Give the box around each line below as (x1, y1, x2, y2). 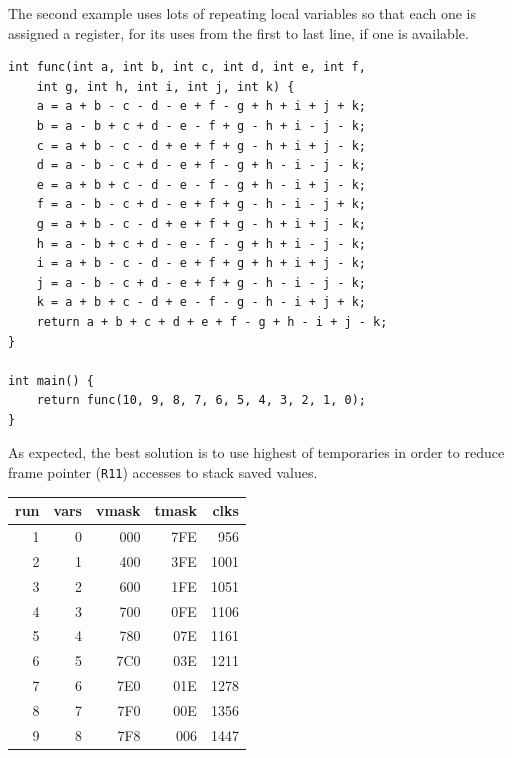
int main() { (8, 373, 94, 388)
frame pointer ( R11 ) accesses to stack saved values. (8, 462, 318, 483)
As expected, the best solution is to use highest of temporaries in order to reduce (8, 442, 505, 463)
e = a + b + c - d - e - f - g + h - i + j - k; (36, 177, 366, 192)
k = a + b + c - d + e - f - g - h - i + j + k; (36, 295, 366, 310)
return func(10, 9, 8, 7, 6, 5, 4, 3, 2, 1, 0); (36, 393, 366, 408)
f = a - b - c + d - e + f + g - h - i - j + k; (36, 197, 366, 212)
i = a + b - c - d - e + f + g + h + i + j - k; (36, 256, 366, 271)
